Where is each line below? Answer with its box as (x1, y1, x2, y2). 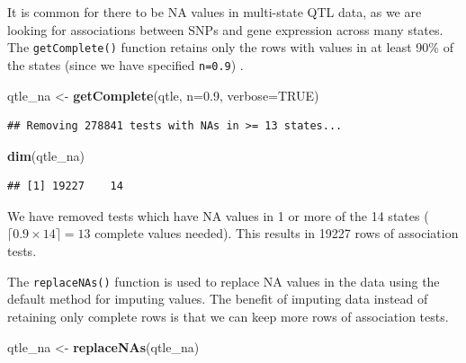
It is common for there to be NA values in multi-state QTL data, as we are (7, 3, 422, 21)
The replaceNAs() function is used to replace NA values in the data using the (7, 271, 440, 290)
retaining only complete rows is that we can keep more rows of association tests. (7, 306, 449, 325)
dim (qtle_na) (7, 146, 85, 164)
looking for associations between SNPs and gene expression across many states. (7, 20, 444, 39)
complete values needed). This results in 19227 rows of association (94, 224, 459, 243)
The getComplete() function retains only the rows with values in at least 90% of (7, 38, 453, 57)
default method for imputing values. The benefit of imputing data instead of (7, 289, 428, 308)
